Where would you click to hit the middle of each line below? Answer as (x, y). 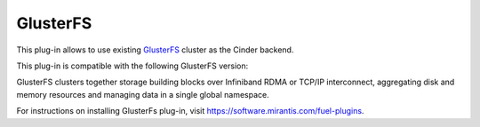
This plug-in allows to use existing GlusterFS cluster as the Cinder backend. (155, 50)
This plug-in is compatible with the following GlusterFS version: (132, 66)
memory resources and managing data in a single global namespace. (143, 94)
